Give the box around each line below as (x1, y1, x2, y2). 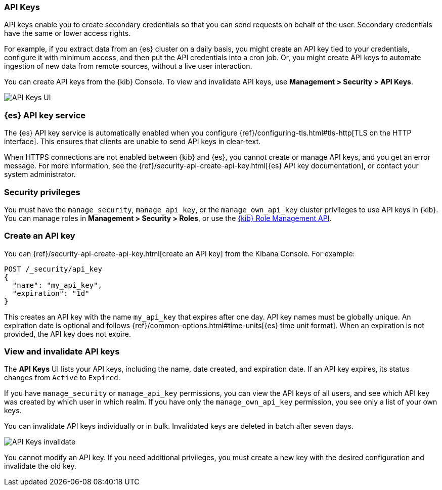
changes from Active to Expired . (4, 373, 120, 382)
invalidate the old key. (4, 462, 76, 471)
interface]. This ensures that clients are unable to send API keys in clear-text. (4, 137, 261, 146)
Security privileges (4, 187, 80, 197)
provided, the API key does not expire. (4, 329, 131, 338)
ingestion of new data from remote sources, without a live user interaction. (4, 62, 252, 71)
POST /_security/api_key (4, 264, 102, 273)
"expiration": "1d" (12, 289, 90, 297)
